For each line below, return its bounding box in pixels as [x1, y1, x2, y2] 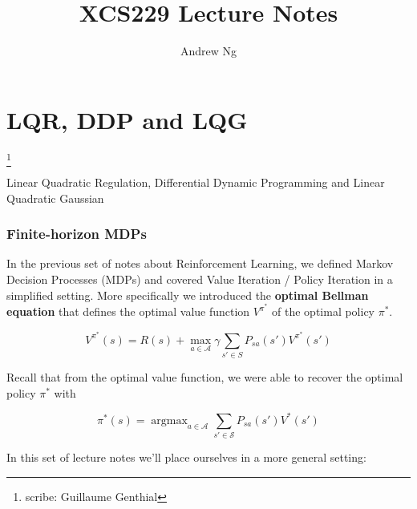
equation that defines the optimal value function [6, 303, 250, 320]
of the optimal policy [272, 303, 375, 320]
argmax [151, 414, 188, 426]
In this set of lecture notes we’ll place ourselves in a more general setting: [6, 449, 366, 466]
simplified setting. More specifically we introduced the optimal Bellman [6, 286, 369, 303]
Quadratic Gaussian [6, 189, 104, 206]
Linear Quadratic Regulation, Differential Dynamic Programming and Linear [6, 173, 385, 190]
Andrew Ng [180, 42, 237, 59]
